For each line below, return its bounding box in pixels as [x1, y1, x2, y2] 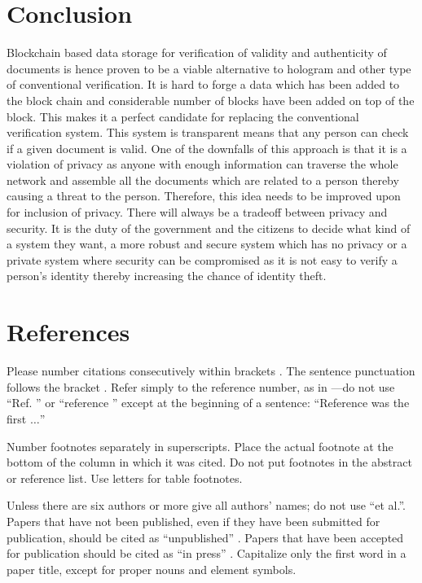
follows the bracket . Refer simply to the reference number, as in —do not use [7, 378, 395, 395]
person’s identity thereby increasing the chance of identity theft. [7, 267, 327, 284]
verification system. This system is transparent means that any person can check [7, 124, 409, 141]
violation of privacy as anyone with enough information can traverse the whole [7, 156, 398, 173]
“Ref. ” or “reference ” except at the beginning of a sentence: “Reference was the [7, 394, 410, 411]
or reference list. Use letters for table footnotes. [7, 469, 243, 486]
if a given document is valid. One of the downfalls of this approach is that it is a [7, 139, 407, 156]
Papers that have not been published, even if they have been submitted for [7, 512, 380, 529]
